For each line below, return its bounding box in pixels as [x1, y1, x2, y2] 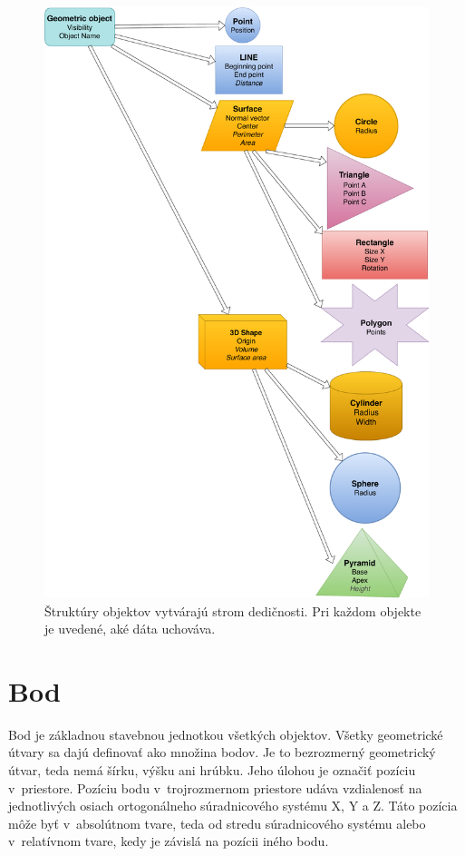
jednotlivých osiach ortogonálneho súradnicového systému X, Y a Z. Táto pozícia [8, 796, 458, 815]
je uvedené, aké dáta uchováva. [44, 619, 216, 638]
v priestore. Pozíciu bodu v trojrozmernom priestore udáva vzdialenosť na [8, 778, 422, 797]
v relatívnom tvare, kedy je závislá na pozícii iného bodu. [8, 831, 329, 851]
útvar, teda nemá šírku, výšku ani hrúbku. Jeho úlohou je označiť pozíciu [8, 761, 416, 780]
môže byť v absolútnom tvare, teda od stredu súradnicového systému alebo [8, 813, 426, 832]
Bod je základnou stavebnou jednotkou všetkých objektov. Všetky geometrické [8, 724, 443, 743]
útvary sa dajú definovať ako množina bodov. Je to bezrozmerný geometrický [8, 743, 436, 762]
